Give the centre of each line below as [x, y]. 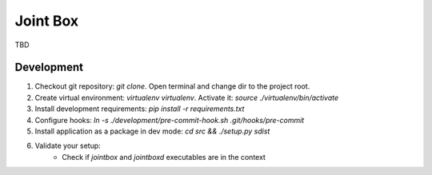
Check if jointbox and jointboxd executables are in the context [164, 157]
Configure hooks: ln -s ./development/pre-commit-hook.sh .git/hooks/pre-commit [170, 120]
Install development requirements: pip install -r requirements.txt [140, 109]
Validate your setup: [68, 146]
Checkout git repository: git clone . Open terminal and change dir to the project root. [172, 86]
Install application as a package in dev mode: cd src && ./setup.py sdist [152, 131]
